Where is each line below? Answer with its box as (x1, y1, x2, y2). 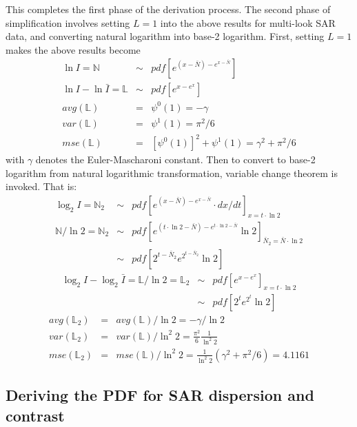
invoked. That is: (6, 179, 77, 194)
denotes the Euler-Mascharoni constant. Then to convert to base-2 (35, 152, 316, 167)
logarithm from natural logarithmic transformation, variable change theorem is (6, 165, 338, 180)
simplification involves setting (6, 15, 130, 30)
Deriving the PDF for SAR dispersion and (6, 384, 314, 406)
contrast (6, 404, 65, 426)
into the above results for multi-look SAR (160, 15, 336, 30)
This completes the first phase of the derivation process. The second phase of (6, 2, 331, 16)
